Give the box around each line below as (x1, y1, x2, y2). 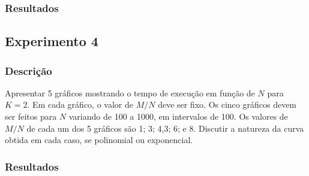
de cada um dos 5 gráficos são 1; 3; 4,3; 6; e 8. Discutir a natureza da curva (26, 122, 304, 134)
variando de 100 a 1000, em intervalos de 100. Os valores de (68, 110, 288, 123)
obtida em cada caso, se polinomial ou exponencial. (5, 133, 193, 146)
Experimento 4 (5, 32, 98, 50)
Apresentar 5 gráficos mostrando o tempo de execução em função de (5, 86, 255, 99)
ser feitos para (5, 110, 57, 123)
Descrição (5, 63, 52, 78)
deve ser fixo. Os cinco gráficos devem (158, 98, 297, 111)
